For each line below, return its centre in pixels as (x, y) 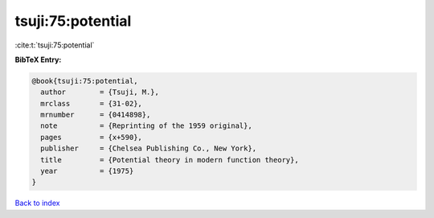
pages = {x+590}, (91, 137)
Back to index (37, 203)
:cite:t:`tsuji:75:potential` (55, 45)
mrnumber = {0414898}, (96, 115)
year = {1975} (87, 171)
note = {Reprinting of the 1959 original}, (146, 126)
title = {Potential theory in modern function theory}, (170, 160)
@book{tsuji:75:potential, (85, 81)
